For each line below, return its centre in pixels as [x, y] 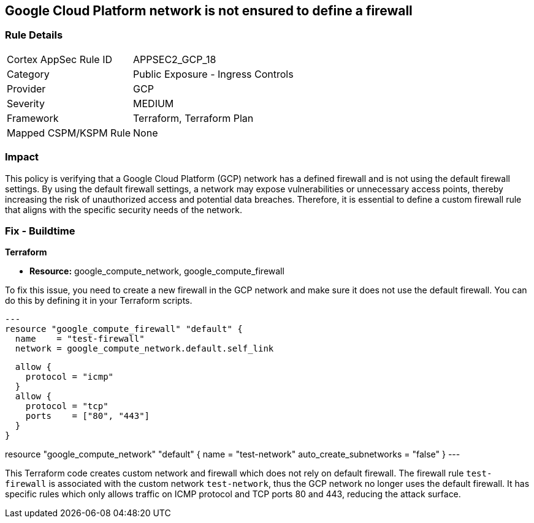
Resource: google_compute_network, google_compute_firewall [157, 271]
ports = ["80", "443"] [88, 416]
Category [28, 74]
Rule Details [34, 35]
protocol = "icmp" [70, 377]
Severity [26, 103]
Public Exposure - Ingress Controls [213, 74]
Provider [26, 88]
